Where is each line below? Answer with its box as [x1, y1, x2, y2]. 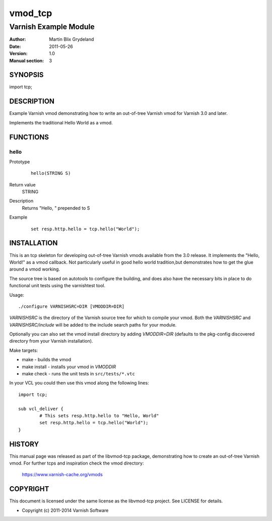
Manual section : [9, 57, 44, 63]
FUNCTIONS [9, 133, 49, 141]
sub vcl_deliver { [18, 406, 64, 412]
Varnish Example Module [9, 22, 95, 31]
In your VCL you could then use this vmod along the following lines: [9, 380, 149, 386]
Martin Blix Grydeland [49, 36, 94, 42]
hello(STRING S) [31, 170, 71, 176]
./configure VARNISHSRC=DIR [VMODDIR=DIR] [18, 303, 125, 309]
